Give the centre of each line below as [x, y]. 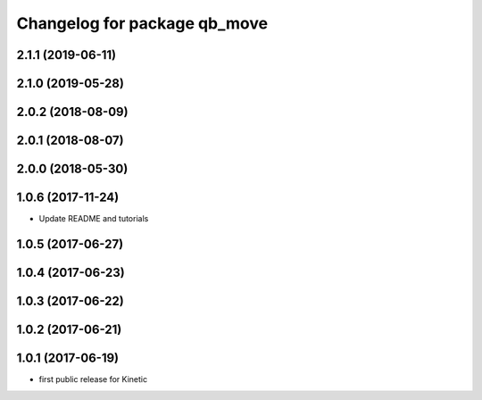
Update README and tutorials [94, 219]
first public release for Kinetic [93, 379]
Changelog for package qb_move [142, 23]
